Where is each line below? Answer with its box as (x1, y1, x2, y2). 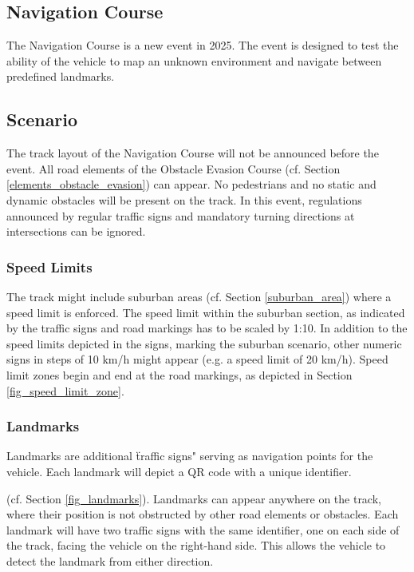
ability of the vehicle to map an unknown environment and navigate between (6, 52, 382, 69)
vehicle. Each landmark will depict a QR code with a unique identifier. (6, 463, 352, 479)
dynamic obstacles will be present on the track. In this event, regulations (6, 191, 362, 208)
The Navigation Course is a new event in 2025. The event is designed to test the (6, 37, 399, 54)
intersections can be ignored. (6, 223, 146, 240)
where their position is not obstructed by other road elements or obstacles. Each (6, 506, 399, 522)
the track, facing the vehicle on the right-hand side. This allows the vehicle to (6, 537, 386, 554)
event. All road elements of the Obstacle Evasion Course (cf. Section (6, 160, 341, 177)
